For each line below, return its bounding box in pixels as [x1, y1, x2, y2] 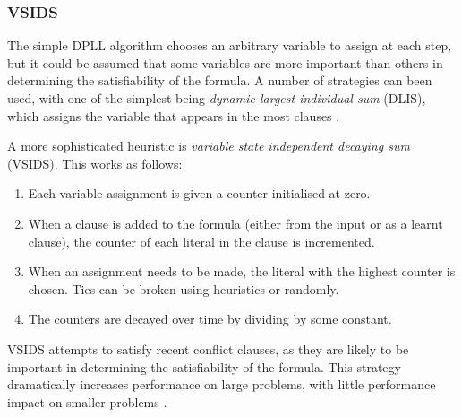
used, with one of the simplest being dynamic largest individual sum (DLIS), [7, 89, 426, 107]
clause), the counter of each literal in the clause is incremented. [28, 231, 375, 250]
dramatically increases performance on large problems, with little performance [7, 375, 436, 394]
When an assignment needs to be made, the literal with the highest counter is [28, 262, 456, 281]
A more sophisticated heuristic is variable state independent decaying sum [7, 136, 410, 155]
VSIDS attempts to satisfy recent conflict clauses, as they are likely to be [7, 339, 409, 358]
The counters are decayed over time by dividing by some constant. [28, 309, 392, 328]
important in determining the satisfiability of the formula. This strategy [7, 357, 401, 376]
